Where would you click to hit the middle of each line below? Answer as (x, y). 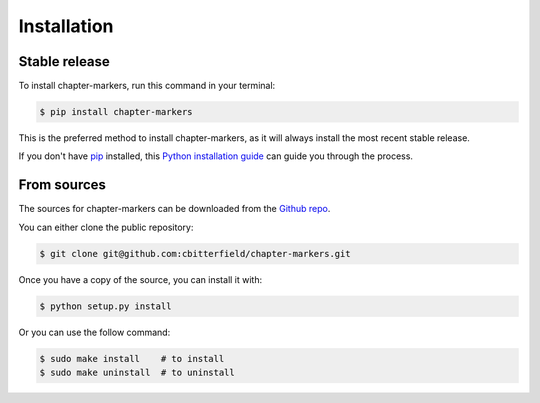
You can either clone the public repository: (106, 227)
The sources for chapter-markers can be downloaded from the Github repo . (174, 209)
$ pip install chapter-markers (116, 112)
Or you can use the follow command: (94, 332)
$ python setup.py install (105, 306)
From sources (62, 185)
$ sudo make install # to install (132, 358)
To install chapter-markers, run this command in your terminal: (147, 86)
